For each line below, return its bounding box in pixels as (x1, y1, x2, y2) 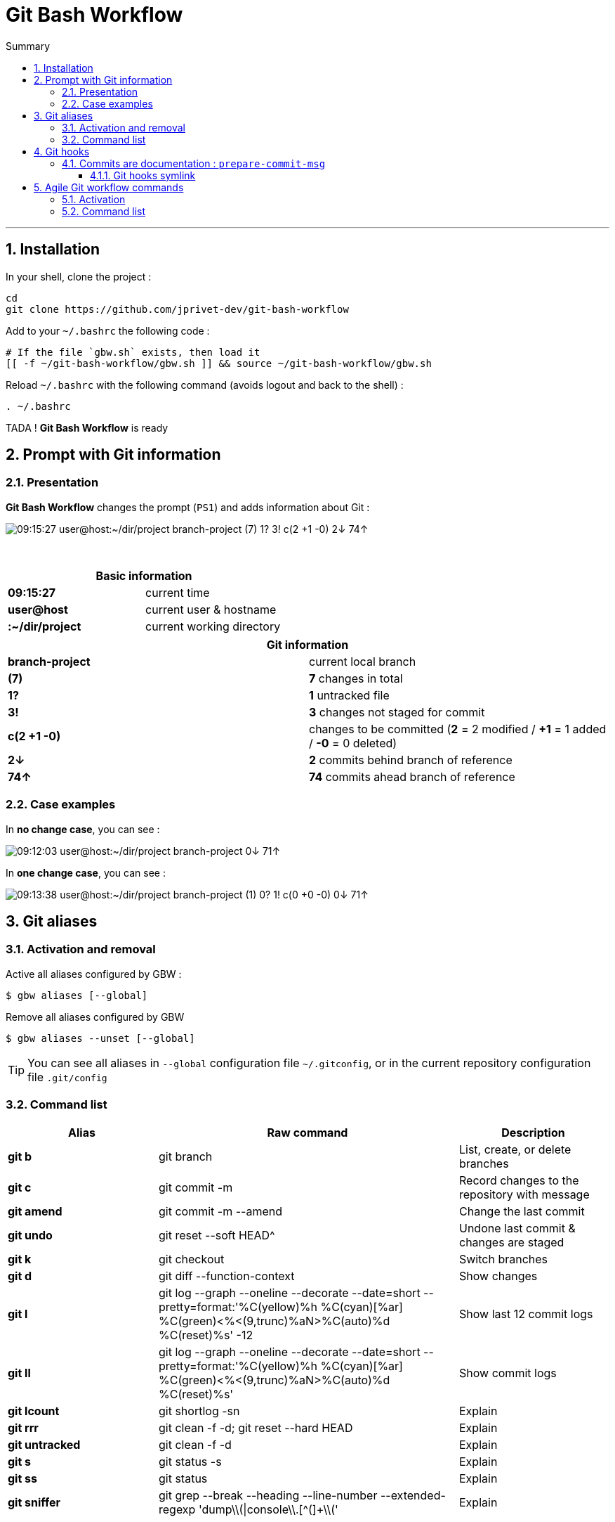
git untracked (8, 1437, 81, 1452)
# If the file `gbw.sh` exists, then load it (6, 346, 260, 358)
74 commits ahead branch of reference (309, 769, 515, 784)
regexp (159, 1502, 196, 1516)
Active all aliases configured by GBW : (6, 967, 182, 980)
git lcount (8, 1403, 60, 1418)
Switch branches (459, 1251, 548, 1266)
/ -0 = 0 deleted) (309, 735, 397, 750)
